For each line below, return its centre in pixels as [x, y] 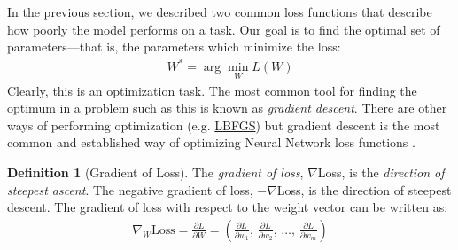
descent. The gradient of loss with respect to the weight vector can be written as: [228, 207]
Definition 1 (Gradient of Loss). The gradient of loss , [155, 172]
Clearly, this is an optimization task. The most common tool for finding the [212, 90]
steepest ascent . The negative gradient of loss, [130, 189]
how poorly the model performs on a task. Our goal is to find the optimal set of [224, 29]
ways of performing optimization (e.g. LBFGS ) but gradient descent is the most [224, 125]
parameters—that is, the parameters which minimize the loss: [174, 47]
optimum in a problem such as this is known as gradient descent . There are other [227, 108]
